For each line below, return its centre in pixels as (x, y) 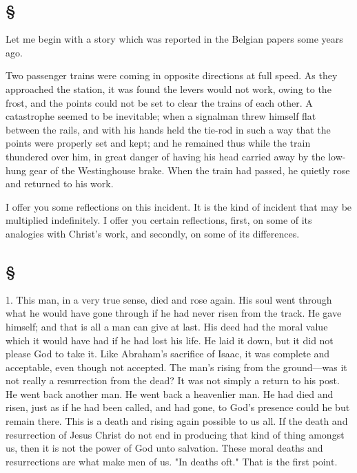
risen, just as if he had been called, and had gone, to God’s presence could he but (178, 407)
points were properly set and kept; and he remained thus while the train (158, 143)
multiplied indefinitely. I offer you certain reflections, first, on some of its (159, 220)
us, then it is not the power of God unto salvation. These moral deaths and (164, 448)
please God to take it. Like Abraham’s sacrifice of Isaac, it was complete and (168, 354)
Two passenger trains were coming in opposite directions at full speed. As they (172, 75)
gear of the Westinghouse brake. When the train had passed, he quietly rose (190, 170)
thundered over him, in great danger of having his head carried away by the (165, 156)
